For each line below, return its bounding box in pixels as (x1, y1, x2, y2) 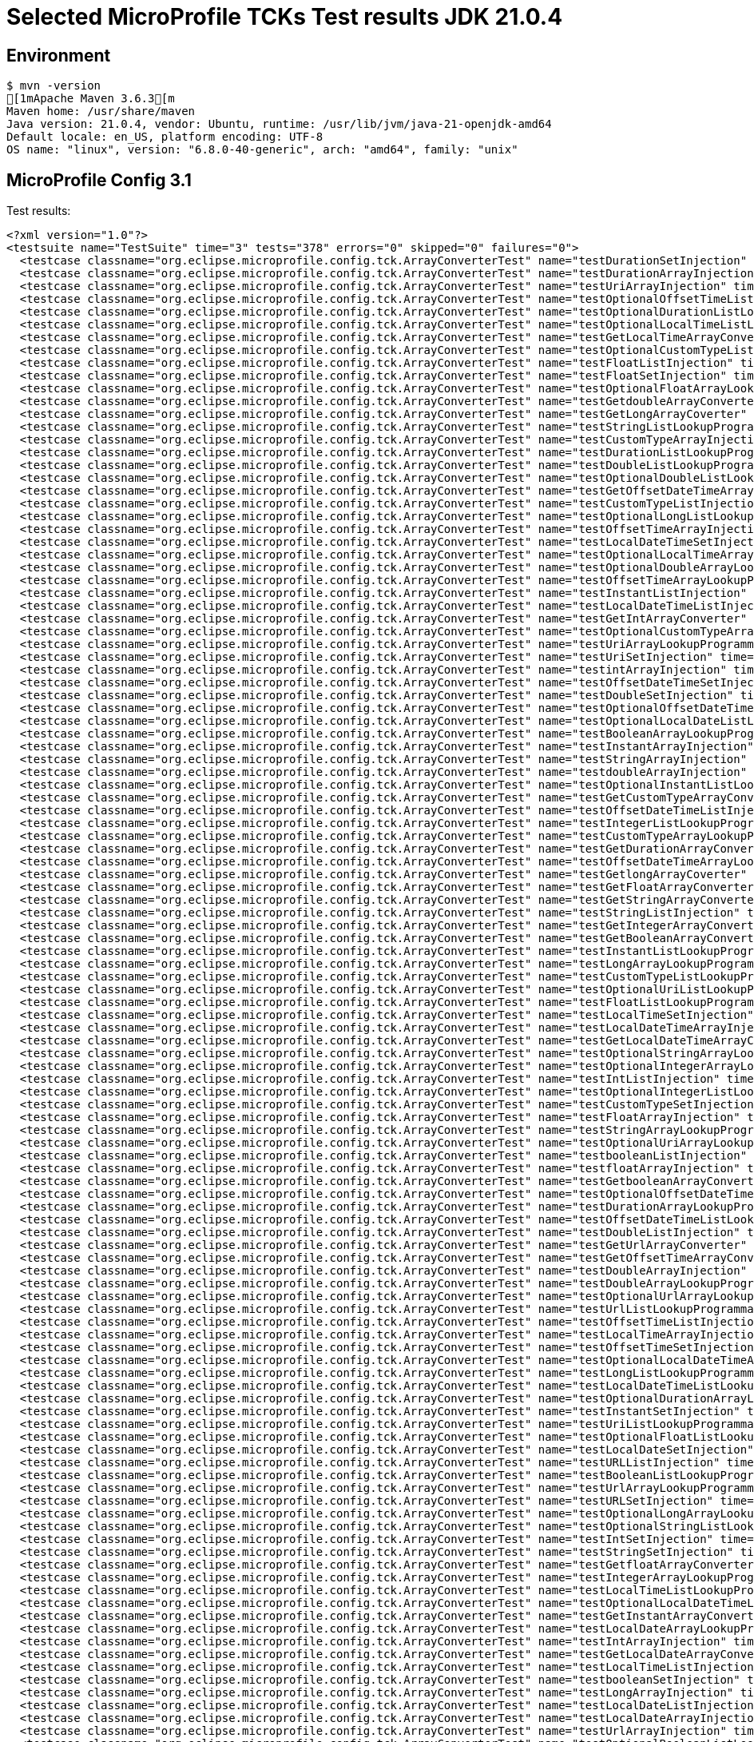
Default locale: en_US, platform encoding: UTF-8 (6, 130, 323, 144)
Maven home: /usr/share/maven (6, 105, 196, 118)
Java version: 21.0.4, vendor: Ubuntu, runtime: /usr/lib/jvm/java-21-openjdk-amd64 (6, 117, 552, 131)
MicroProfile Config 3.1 (6, 169, 192, 190)
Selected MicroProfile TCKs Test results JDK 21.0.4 (6, 3, 563, 30)
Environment (6, 45, 111, 66)
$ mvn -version (6, 79, 101, 93)
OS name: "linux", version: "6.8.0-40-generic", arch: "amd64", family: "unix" (6, 143, 518, 157)
